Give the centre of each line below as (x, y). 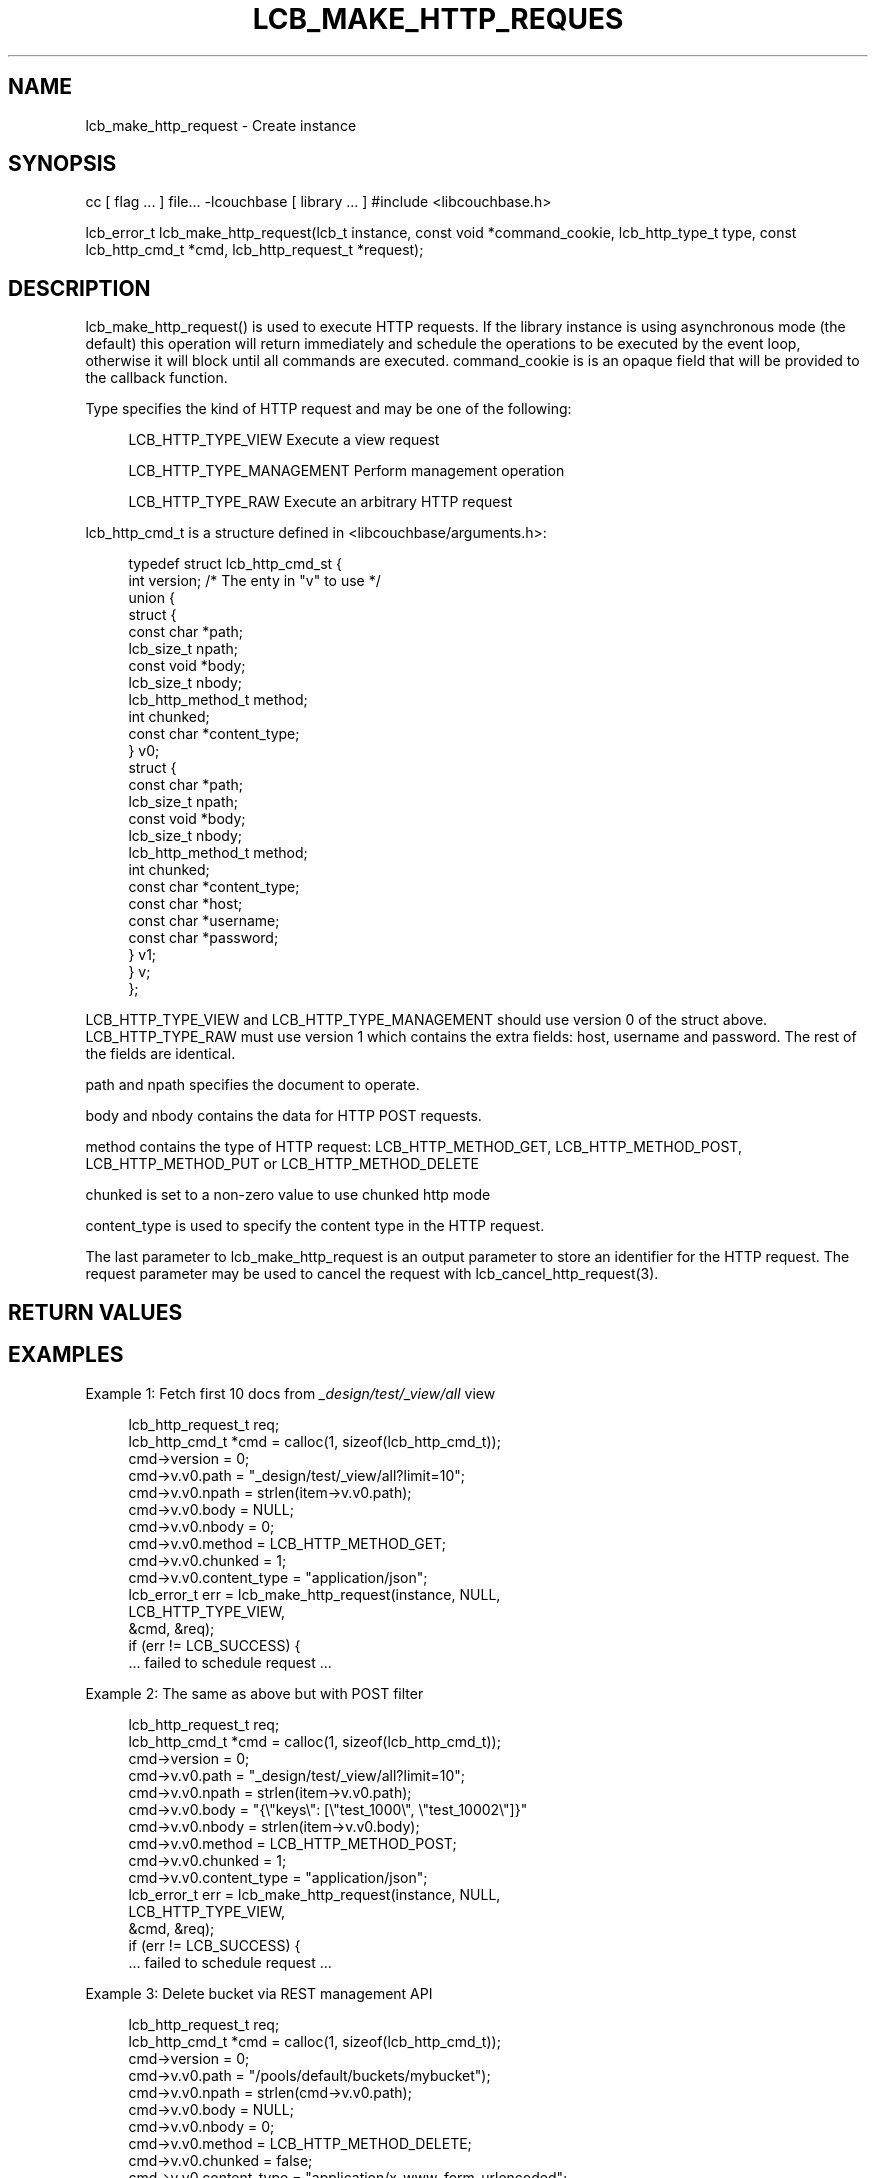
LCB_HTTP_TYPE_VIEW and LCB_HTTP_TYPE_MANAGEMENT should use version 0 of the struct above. (426, 1020)
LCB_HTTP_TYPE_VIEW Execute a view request (284, 440)
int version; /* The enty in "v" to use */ (254, 581)
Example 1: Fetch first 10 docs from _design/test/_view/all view (290, 1393)
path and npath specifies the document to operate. (252, 1085)
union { (151, 598)
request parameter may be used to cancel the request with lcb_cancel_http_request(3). (372, 1274)
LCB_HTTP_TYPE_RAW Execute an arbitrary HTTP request (320, 502)
